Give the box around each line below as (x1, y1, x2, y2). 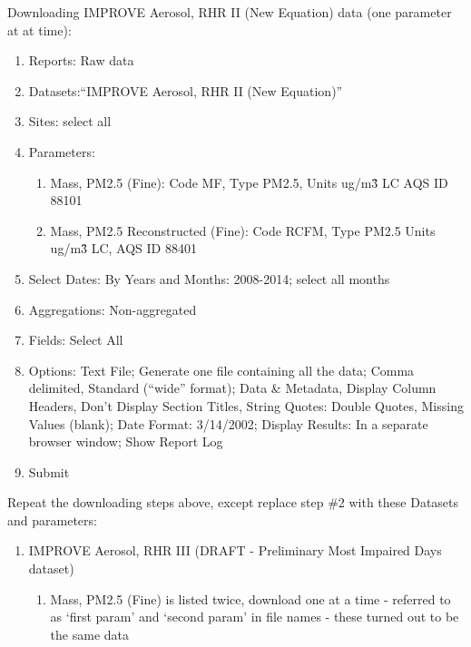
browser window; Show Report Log (28, 432, 223, 451)
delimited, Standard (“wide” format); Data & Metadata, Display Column (28, 378, 437, 397)
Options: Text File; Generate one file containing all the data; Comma (28, 360, 415, 379)
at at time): (7, 20, 72, 39)
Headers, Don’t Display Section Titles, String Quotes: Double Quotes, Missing (28, 396, 464, 415)
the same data (50, 624, 129, 643)
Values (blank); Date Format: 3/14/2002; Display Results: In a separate (28, 414, 428, 433)
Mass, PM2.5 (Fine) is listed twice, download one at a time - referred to (50, 589, 451, 608)
